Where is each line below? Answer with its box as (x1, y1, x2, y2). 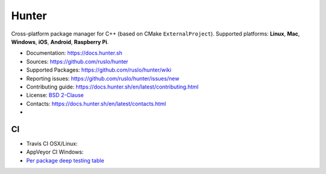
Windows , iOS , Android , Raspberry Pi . (11, 38, 109, 45)
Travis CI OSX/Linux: (26, 140, 78, 147)
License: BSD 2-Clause (26, 92, 84, 99)
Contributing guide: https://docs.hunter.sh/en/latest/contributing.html (26, 83, 199, 90)
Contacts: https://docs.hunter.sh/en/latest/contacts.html (26, 100, 166, 107)
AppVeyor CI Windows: (26, 148, 84, 156)
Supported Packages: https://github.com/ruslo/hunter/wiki (26, 66, 171, 73)
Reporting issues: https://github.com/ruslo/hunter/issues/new (26, 75, 179, 82)
